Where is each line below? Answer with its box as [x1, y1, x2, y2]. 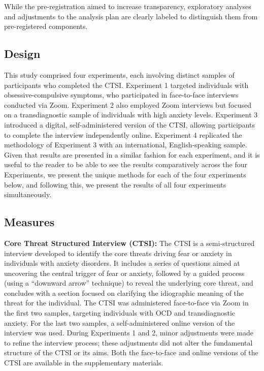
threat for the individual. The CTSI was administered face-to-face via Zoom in [4, 297, 249, 308]
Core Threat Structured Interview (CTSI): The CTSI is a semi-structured [4, 237, 255, 248]
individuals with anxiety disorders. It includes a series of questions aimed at [4, 258, 240, 268]
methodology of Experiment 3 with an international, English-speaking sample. [4, 139, 247, 150]
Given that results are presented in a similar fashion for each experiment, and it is [4, 149, 260, 160]
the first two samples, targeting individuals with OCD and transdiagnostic [4, 307, 236, 318]
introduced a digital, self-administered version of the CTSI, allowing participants [4, 119, 255, 130]
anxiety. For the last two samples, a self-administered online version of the [4, 317, 235, 328]
